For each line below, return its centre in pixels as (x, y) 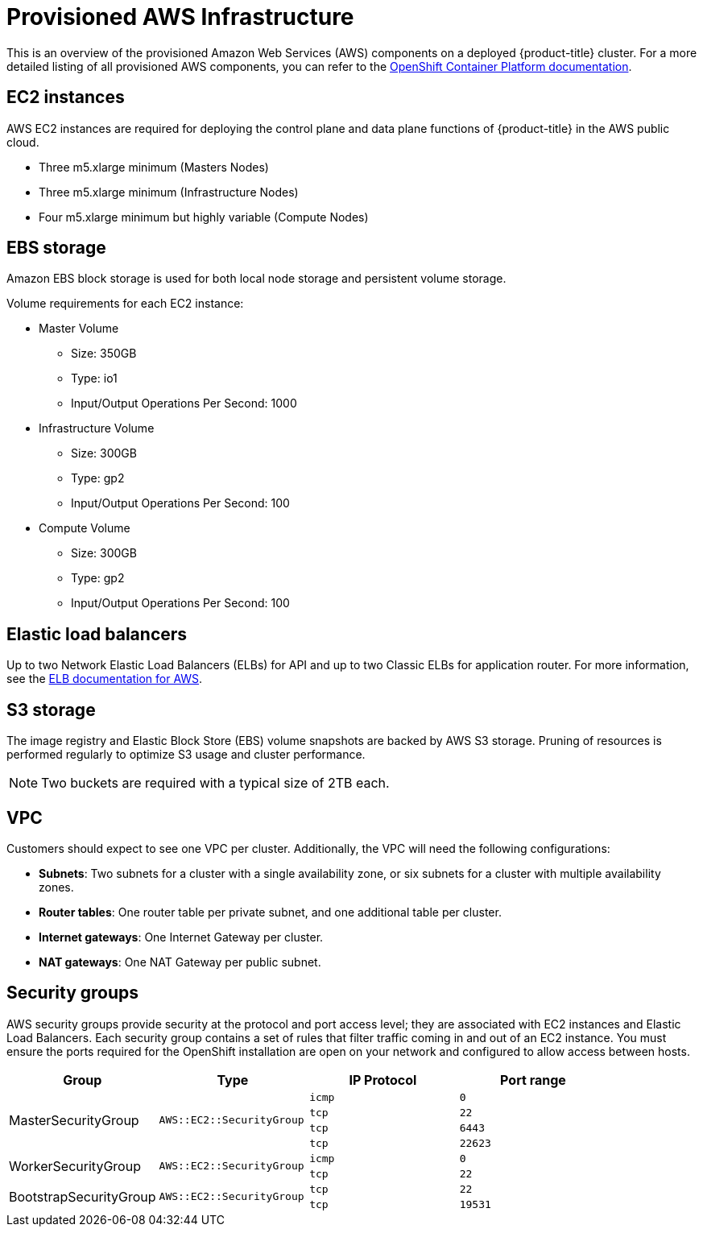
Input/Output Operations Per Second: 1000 (184, 403)
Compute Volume (85, 528)
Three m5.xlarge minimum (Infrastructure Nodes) (169, 192)
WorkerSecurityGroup (75, 1166)
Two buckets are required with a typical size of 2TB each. (215, 783)
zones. (56, 887)
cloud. (23, 142)
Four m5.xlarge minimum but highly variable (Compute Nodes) (204, 217)
